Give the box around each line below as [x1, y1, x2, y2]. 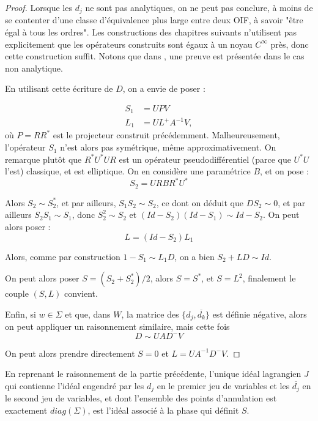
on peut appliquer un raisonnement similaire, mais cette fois [5, 320, 230, 333]
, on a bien [174, 250, 215, 263]
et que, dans [65, 307, 111, 320]
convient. [64, 287, 98, 300]
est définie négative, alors [212, 307, 307, 320]
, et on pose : [260, 165, 309, 177]
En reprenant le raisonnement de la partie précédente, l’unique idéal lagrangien [5, 367, 301, 380]
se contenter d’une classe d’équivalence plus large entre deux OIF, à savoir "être [5, 13, 303, 26]
